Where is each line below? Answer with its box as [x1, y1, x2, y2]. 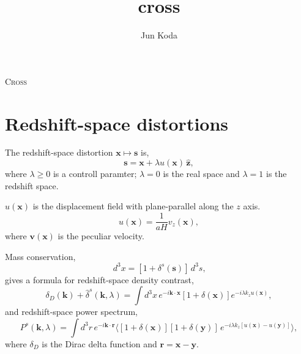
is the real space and [163, 167, 240, 180]
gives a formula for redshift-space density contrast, [5, 273, 194, 286]
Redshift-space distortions [5, 110, 229, 135]
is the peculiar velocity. [58, 229, 144, 242]
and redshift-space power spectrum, [5, 305, 138, 318]
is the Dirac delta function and [42, 337, 157, 350]
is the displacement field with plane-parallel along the [32, 200, 234, 212]
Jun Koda [140, 29, 178, 42]
